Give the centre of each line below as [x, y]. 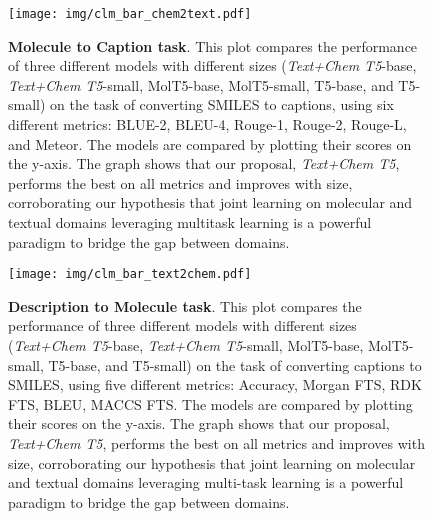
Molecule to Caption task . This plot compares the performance [213, 45]
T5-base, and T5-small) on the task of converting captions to [235, 364]
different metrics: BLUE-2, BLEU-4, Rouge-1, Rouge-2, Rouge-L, [207, 124]
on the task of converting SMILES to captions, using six [222, 104]
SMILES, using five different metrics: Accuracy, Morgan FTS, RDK [215, 384]
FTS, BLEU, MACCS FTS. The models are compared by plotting [210, 403]
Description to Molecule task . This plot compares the [185, 305]
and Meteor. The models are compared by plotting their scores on [210, 143]
